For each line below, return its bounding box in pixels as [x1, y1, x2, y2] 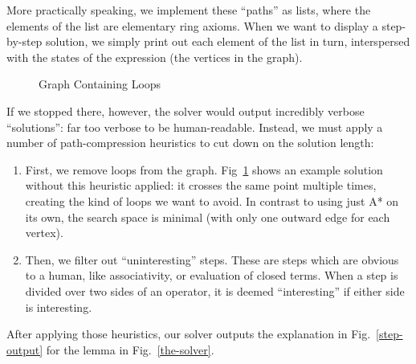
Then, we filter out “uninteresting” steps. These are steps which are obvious [25, 251, 399, 268]
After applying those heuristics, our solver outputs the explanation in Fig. [6, 325, 371, 342]
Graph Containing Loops [39, 76, 161, 92]
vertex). [25, 224, 63, 241]
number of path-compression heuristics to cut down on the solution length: [6, 134, 374, 151]
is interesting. [25, 298, 92, 315]
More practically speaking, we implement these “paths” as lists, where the [6, 2, 371, 18]
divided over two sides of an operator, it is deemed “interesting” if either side [25, 282, 405, 299]
